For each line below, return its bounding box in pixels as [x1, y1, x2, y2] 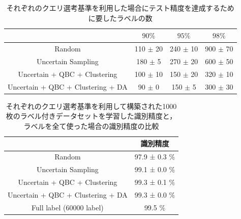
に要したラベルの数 [88, 12, 153, 23]
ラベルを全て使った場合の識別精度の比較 [23, 120, 159, 131]
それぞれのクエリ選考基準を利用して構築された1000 [6, 100, 177, 111]
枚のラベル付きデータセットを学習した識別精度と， [6, 111, 177, 121]
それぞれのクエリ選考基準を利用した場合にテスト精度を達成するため [6, 3, 234, 13]
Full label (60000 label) [32, 202, 104, 212]
